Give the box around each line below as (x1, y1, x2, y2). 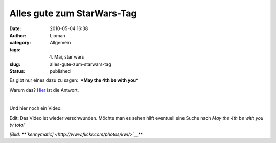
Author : (9, 32, 27, 38)
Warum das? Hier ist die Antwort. (9, 87, 79, 93)
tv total (9, 122, 25, 128)
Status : (9, 68, 26, 74)
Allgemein (50, 40, 71, 46)
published (50, 68, 71, 74)
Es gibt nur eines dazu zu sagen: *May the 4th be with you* (9, 77, 139, 83)
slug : (9, 61, 20, 67)
